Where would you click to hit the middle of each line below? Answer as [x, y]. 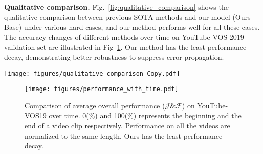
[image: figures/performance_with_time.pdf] [102, 89]
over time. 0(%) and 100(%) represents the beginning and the [145, 115]
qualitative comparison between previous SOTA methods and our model [117, 17]
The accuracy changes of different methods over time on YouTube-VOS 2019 [124, 37]
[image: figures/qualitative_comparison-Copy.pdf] [92, 73]
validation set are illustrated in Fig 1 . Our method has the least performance [125, 47]
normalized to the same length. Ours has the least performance [124, 135]
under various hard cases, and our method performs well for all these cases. [142, 27]
